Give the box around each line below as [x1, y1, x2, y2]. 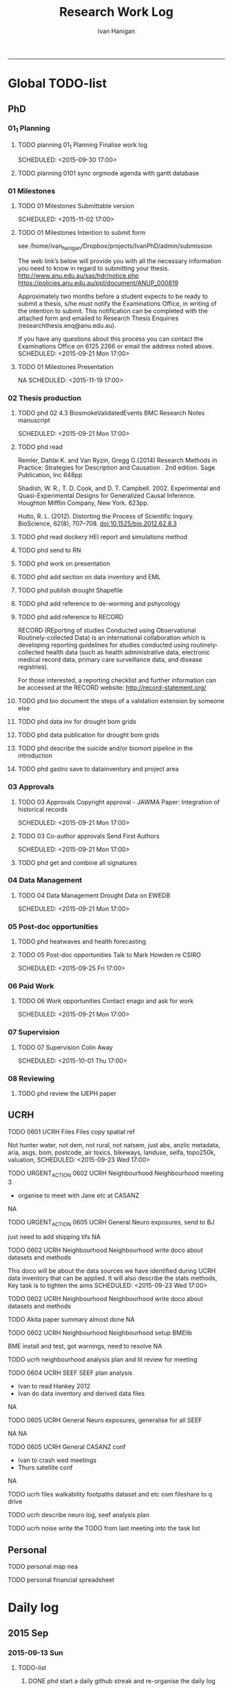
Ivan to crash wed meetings [17, 1456, 97, 1464]
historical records [17, 805, 68, 813]
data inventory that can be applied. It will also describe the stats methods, [8, 1274, 218, 1282]
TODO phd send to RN [17, 546, 81, 554]
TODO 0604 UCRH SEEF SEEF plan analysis [8, 1368, 133, 1377]
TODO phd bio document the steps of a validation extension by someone [17, 697, 224, 705]
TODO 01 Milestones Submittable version [17, 202, 135, 210]
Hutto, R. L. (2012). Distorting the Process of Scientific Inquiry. [17, 512, 195, 521]
